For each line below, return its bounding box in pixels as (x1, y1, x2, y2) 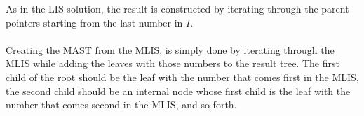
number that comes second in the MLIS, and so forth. (6, 97, 237, 112)
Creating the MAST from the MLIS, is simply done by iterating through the (6, 42, 335, 57)
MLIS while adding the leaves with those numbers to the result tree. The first (6, 56, 339, 71)
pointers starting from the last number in (6, 15, 183, 29)
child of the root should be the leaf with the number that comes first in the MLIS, (6, 69, 359, 84)
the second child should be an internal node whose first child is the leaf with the (6, 83, 351, 98)
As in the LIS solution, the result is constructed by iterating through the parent (6, 1, 349, 15)
